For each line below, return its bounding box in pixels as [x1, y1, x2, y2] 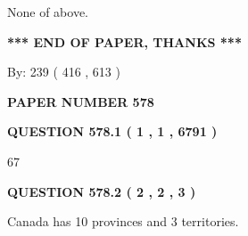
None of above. [7, 3, 88, 20]
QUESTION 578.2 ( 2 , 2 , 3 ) [7, 182, 196, 200]
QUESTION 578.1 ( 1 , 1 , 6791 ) [7, 122, 218, 141]
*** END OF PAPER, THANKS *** [7, 32, 242, 51]
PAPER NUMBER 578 [7, 92, 154, 110]
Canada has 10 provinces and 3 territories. [7, 212, 239, 231]
